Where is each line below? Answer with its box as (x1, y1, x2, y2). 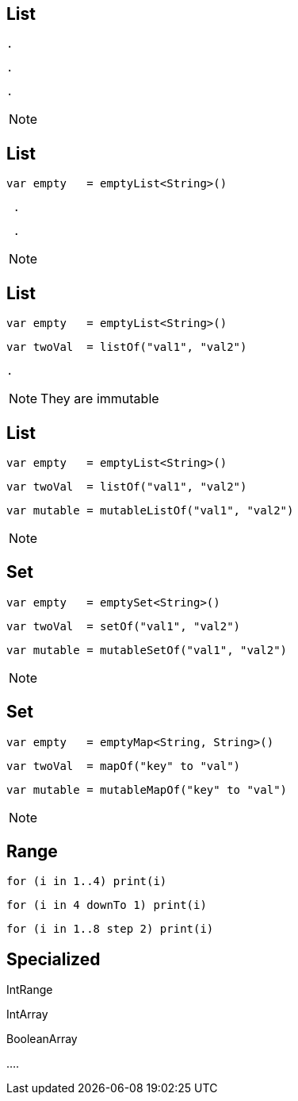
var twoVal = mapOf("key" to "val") (6, 759, 241, 772)
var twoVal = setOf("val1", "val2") (6, 619, 241, 633)
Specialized (6, 949, 101, 969)
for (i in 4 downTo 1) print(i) (6, 899, 207, 912)
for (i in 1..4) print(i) (6, 875, 167, 888)
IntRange (6, 983, 53, 997)
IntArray (6, 1007, 48, 1022)
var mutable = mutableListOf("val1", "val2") (6, 503, 294, 517)
